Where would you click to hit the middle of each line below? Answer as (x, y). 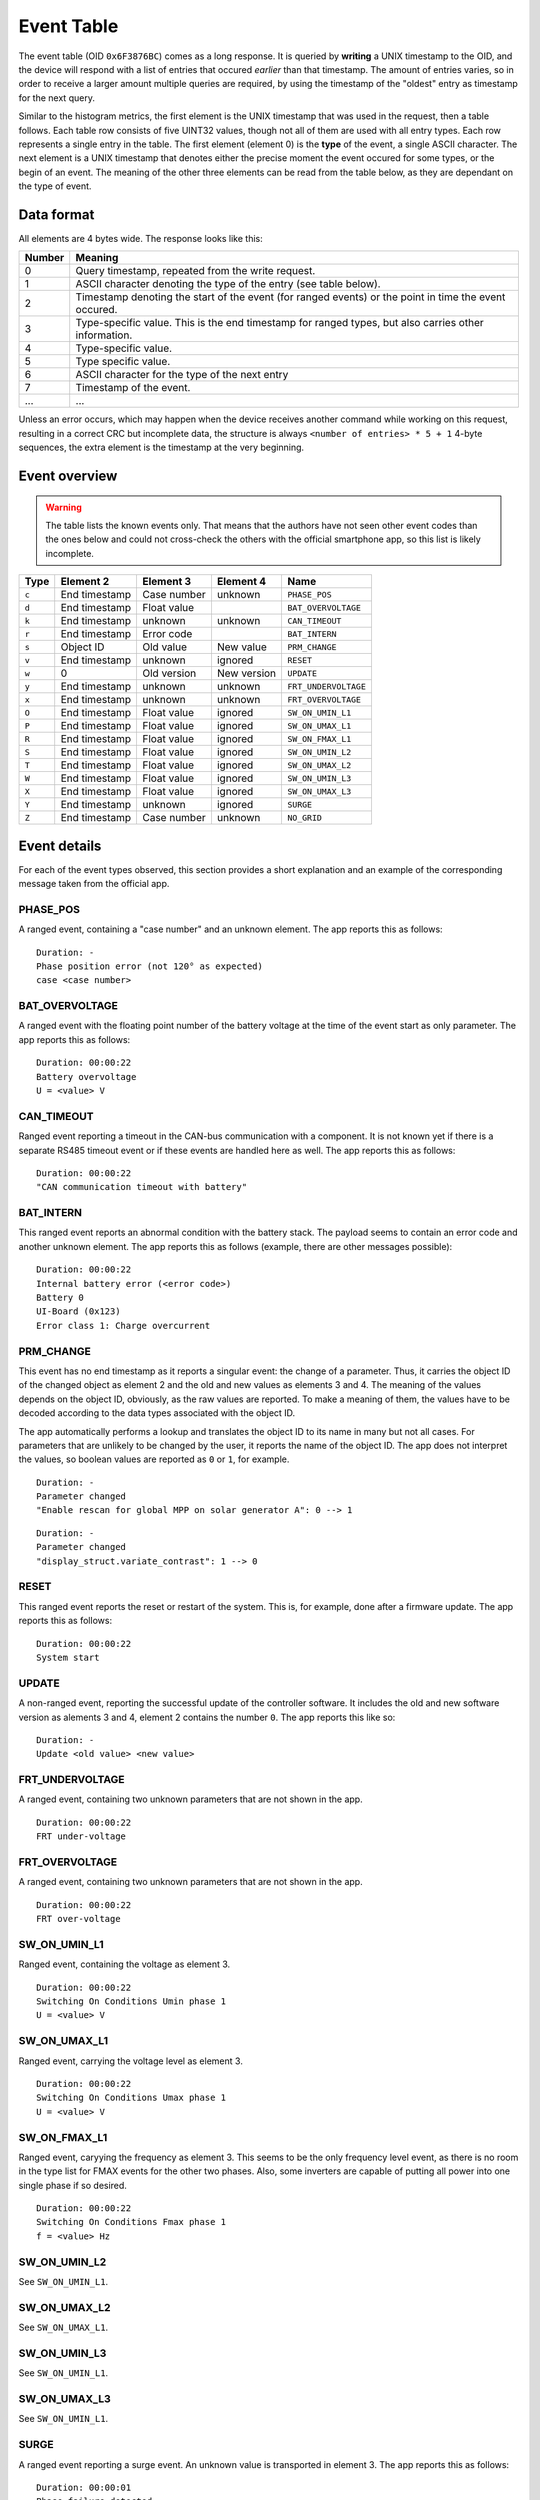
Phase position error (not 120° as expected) (150, 966)
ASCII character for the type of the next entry (182, 375)
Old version (169, 673)
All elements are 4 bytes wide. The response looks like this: (141, 238)
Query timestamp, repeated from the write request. (195, 271)
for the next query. (56, 97)
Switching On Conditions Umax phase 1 (131, 2098)
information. (104, 335)
